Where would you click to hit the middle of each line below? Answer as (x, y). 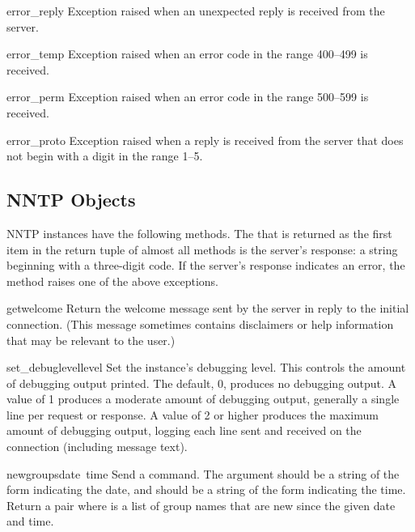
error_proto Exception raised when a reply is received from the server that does (205, 140)
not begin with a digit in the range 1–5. (105, 156)
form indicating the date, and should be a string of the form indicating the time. (206, 489)
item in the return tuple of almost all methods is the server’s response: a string (202, 249)
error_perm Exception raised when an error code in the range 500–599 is (188, 97)
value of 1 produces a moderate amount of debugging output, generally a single (203, 399)
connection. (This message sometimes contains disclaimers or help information (200, 323)
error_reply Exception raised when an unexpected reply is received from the (196, 11)
